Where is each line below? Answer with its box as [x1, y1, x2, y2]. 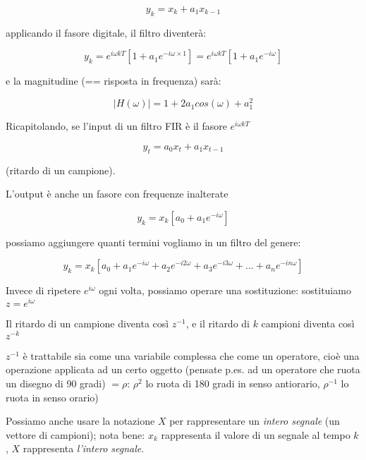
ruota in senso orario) [6, 389, 99, 404]
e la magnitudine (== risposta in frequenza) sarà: [6, 73, 221, 88]
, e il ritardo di [185, 316, 250, 331]
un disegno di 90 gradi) [6, 375, 106, 390]
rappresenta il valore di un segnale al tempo [161, 427, 350, 442]
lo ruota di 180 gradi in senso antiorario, [145, 375, 320, 390]
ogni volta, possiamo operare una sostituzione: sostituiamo [99, 283, 351, 298]
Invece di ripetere [6, 283, 81, 298]
